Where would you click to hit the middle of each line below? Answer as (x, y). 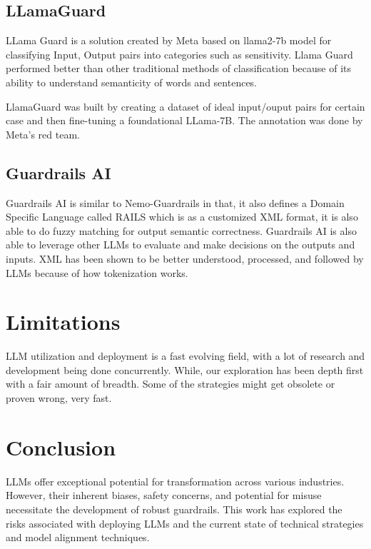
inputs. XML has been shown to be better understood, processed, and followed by (185, 258)
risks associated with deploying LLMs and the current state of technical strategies (185, 523)
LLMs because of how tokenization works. (97, 272)
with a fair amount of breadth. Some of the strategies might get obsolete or (171, 384)
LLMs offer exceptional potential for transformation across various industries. (175, 481)
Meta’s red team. (43, 134)
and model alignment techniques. (78, 537)
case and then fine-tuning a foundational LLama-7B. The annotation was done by (184, 120)
